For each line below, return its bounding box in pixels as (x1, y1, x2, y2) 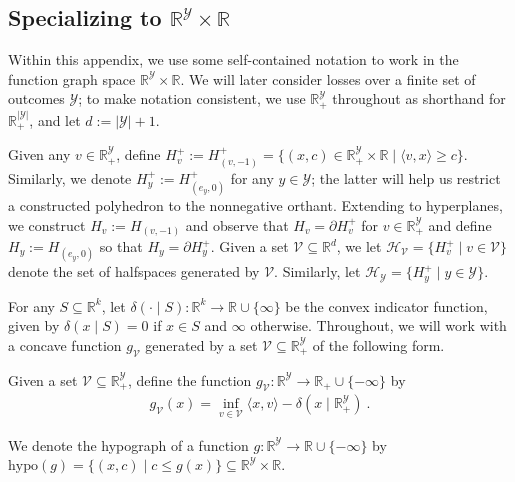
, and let (29, 109, 81, 130)
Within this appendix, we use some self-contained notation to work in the (8, 49, 459, 70)
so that (99, 236, 143, 257)
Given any (8, 144, 71, 165)
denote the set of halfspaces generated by (8, 261, 260, 282)
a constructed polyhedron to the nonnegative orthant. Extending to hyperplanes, (8, 194, 503, 215)
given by (8, 315, 60, 336)
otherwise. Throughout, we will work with (250, 315, 507, 336)
